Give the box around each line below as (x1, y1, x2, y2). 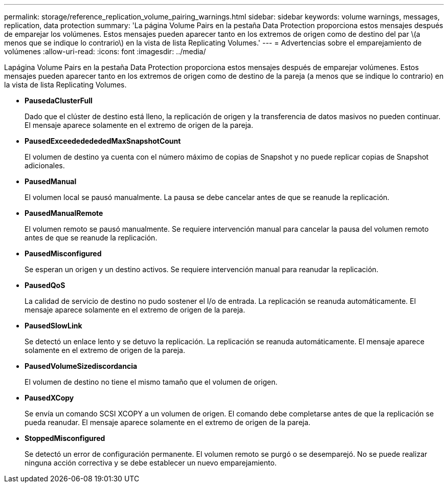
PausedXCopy (25, 393, 74, 402)
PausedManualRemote (25, 209, 103, 217)
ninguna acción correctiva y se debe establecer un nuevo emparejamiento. (25, 458, 277, 467)
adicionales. (25, 161, 65, 170)
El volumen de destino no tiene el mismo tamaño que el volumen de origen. (25, 378, 278, 386)
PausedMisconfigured (25, 249, 102, 258)
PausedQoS (25, 281, 65, 290)
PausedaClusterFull (25, 96, 93, 105)
